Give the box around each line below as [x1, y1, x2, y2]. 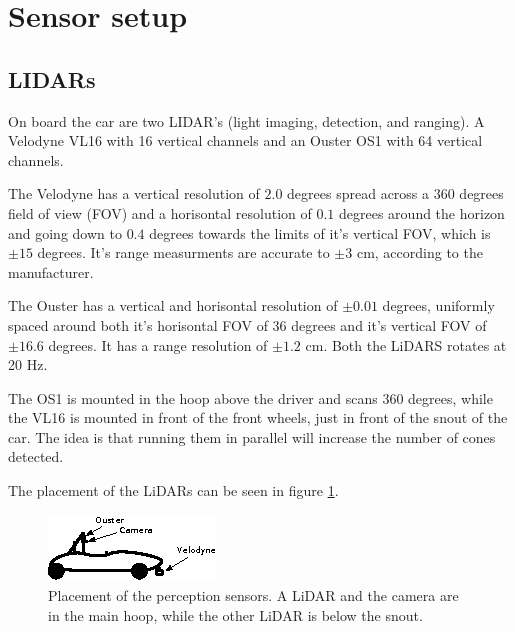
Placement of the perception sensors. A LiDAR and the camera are [48, 585, 459, 606]
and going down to [8, 222, 122, 243]
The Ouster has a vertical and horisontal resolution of [8, 295, 338, 316]
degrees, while [408, 387, 493, 408]
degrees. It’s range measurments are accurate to [37, 242, 330, 263]
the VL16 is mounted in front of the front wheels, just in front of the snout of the [8, 407, 508, 428]
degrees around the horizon [339, 202, 505, 223]
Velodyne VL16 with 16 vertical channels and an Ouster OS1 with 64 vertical [8, 130, 483, 151]
